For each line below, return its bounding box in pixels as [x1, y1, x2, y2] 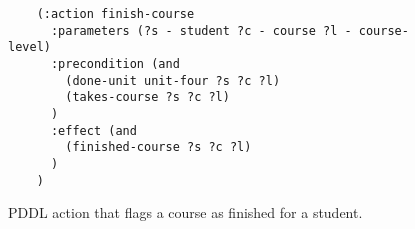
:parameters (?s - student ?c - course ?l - [50, 23, 352, 38]
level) [8, 40, 51, 55]
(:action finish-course [36, 7, 195, 21]
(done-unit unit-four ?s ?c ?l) [65, 73, 281, 88]
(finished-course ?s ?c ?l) [65, 140, 252, 155]
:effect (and [50, 123, 137, 138]
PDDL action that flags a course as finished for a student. [8, 202, 363, 223]
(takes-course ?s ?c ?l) [65, 90, 230, 105]
